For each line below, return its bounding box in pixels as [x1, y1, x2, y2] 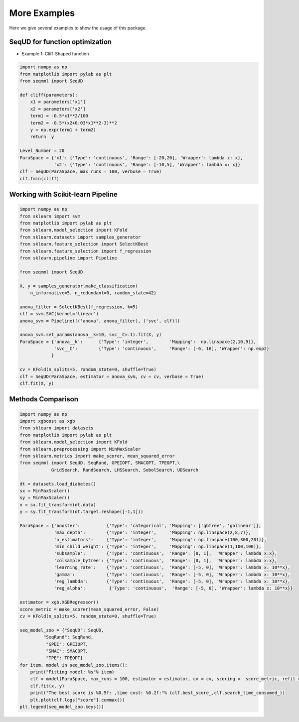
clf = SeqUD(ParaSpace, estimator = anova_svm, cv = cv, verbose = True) [19, 373, 204, 379]
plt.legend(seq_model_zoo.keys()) [19, 704, 104, 710]
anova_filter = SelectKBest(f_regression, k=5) [19, 304, 138, 310]
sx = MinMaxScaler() [19, 488, 70, 493]
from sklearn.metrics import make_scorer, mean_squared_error [19, 453, 175, 459]
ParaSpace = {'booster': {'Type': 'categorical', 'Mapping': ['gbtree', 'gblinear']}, [19, 523, 262, 528]
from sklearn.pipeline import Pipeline [19, 255, 117, 261]
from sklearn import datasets [19, 425, 94, 431]
